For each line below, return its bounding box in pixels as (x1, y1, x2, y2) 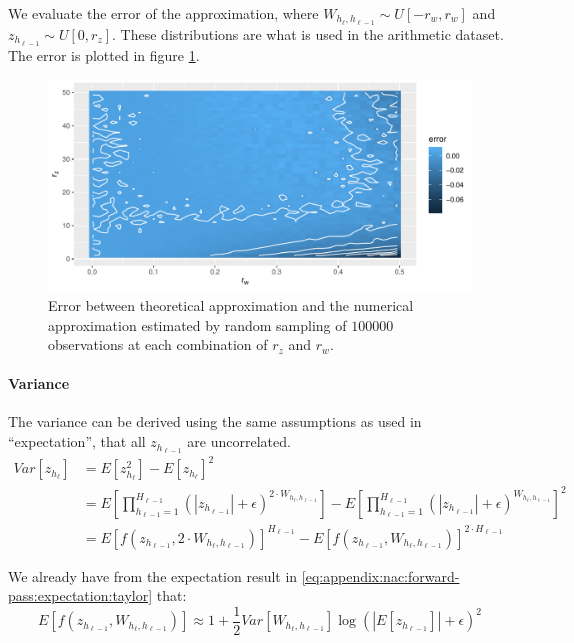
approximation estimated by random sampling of (48, 314, 347, 335)
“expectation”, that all (8, 431, 146, 452)
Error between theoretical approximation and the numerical (48, 294, 414, 315)
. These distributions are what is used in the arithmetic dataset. (112, 23, 504, 44)
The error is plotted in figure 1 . (8, 44, 200, 65)
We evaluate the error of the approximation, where (8, 3, 319, 23)
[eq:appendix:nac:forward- (301, 565, 460, 586)
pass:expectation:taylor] (8, 585, 153, 606)
